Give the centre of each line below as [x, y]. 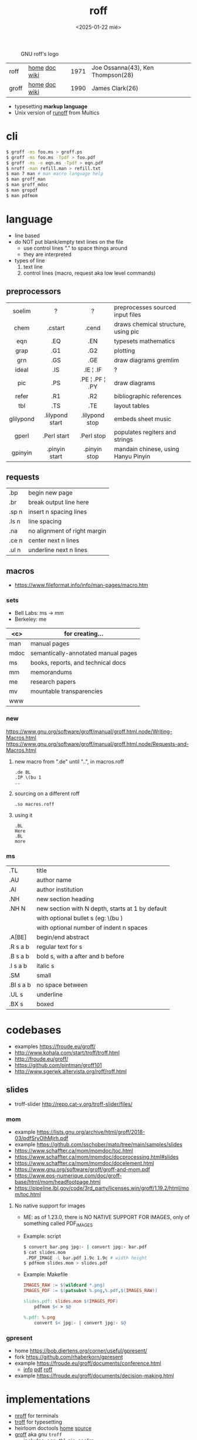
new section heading [65, 899]
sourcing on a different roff [47, 793]
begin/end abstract [63, 937]
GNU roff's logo [40, 53]
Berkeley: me [30, 619]
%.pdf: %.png [39, 1317]
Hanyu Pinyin [132, 456]
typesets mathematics [145, 341]
